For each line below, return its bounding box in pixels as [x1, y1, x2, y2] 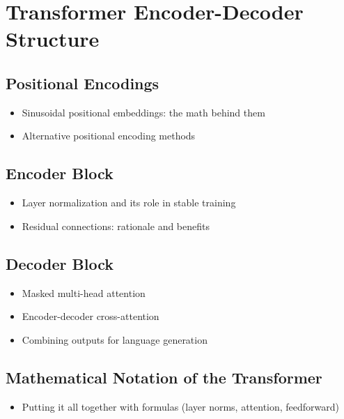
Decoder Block [6, 252, 114, 274]
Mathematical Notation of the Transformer [6, 366, 322, 388]
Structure [6, 24, 100, 53]
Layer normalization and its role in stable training [22, 195, 236, 210]
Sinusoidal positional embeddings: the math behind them [22, 105, 265, 119]
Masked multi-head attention [22, 285, 146, 300]
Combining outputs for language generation [22, 332, 208, 346]
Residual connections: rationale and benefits [22, 218, 210, 233]
